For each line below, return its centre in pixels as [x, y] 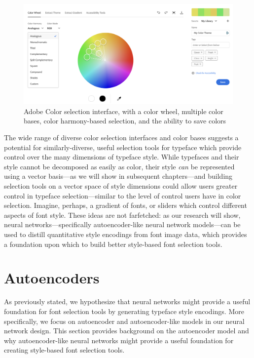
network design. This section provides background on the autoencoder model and [127, 331]
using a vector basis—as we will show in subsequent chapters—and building [118, 176]
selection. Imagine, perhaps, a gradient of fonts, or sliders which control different [126, 205]
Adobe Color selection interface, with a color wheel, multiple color [124, 111]
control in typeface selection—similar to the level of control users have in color [123, 195]
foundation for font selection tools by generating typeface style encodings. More [124, 311]
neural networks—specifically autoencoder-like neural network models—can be [122, 224]
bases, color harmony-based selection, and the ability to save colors [125, 121]
